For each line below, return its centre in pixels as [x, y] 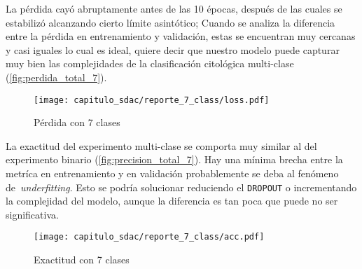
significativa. [32, 214]
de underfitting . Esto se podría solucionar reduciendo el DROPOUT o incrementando [181, 187]
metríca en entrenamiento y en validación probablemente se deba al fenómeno [172, 173]
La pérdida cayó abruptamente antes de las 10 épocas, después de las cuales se [174, 8]
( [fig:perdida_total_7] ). [56, 77]
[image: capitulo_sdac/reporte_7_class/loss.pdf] [152, 100]
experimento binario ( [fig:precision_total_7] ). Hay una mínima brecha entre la [174, 159]
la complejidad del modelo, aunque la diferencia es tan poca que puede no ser [172, 201]
